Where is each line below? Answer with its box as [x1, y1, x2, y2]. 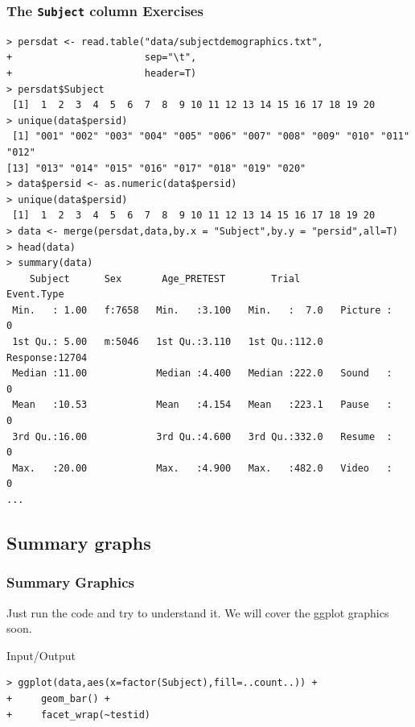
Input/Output [6, 646, 76, 663]
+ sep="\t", [6, 52, 197, 64]
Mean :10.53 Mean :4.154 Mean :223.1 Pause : [12, 399, 392, 411]
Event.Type [6, 289, 64, 301]
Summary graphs [6, 530, 151, 555]
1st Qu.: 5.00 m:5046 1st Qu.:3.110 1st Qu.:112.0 [12, 336, 323, 348]
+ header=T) [6, 67, 197, 79]
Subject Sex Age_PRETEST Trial [29, 272, 301, 285]
